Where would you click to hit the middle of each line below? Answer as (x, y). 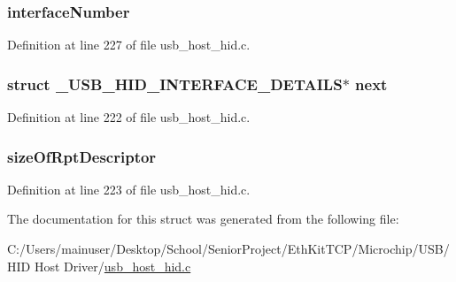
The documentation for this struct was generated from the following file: (203, 219)
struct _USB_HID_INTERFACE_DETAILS (175, 84)
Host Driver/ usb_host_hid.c (112, 266)
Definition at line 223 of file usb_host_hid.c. (129, 189)
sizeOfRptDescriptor (82, 156)
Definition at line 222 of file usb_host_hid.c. (129, 117)
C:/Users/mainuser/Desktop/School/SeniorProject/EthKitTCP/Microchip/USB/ (228, 249)
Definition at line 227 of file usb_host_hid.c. (129, 45)
